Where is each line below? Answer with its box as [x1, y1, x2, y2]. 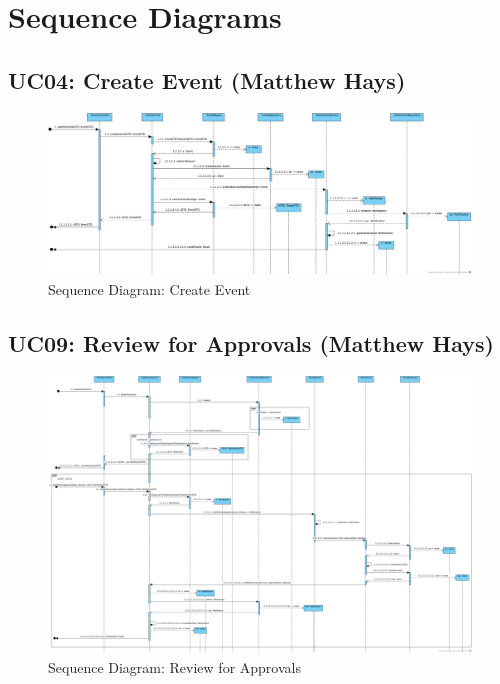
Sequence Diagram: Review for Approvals [48, 656, 301, 677]
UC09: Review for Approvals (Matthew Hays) [8, 327, 494, 358]
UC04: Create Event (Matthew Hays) [8, 64, 406, 95]
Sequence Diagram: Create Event [48, 278, 251, 299]
